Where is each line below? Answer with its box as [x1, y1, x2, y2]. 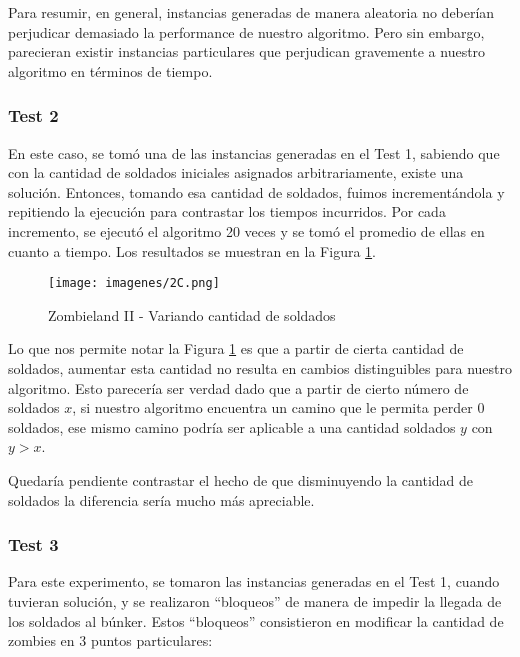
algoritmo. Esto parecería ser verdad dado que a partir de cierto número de [8, 377, 469, 398]
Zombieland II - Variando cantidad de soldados [48, 304, 336, 325]
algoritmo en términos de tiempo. [8, 60, 213, 81]
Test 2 [8, 103, 59, 128]
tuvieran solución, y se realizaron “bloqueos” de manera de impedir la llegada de [8, 590, 502, 611]
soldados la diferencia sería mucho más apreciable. [8, 489, 315, 510]
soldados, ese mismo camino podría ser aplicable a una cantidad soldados [8, 416, 456, 437]
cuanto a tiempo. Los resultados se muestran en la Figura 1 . [8, 240, 376, 261]
